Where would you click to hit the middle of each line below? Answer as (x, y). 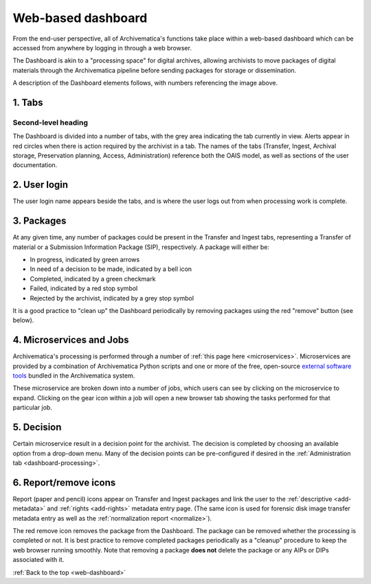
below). (23, 321)
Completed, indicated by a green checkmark (93, 279)
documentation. (35, 165)
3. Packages (40, 221)
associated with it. (38, 560)
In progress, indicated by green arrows (85, 260)
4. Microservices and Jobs (71, 340)
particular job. (33, 408)
